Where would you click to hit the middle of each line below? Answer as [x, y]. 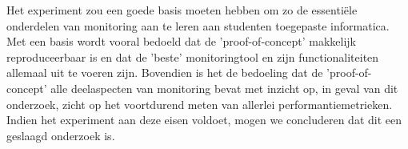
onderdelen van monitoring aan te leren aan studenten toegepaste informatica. [198, 25]
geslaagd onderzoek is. [61, 135]
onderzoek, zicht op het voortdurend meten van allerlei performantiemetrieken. [200, 104]
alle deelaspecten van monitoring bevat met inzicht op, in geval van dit [224, 88]
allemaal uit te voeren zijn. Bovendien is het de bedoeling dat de [165, 72]
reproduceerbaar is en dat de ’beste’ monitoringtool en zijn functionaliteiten [193, 56]
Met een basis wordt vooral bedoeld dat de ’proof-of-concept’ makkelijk [182, 41]
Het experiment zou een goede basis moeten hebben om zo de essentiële [182, 10]
